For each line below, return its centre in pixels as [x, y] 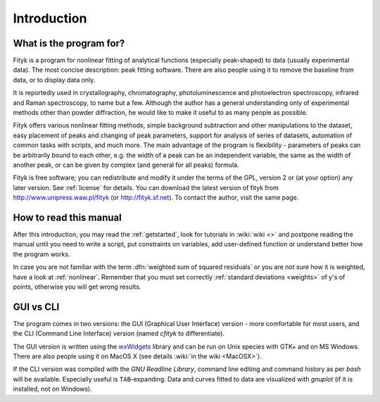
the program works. [42, 254]
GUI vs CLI [36, 307]
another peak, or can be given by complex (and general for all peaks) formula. [126, 165]
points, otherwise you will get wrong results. [77, 287]
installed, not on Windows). [52, 389]
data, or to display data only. [54, 80]
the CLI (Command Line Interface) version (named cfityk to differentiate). [119, 334]
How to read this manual [68, 217]
